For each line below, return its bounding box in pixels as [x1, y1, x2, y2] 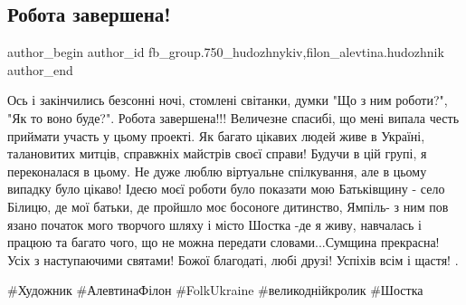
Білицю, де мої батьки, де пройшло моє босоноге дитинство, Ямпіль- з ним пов [7, 196, 449, 215]
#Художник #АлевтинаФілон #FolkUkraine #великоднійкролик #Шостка [7, 281, 423, 300]
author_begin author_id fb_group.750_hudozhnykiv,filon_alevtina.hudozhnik [7, 43, 444, 62]
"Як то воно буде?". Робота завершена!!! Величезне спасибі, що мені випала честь [7, 108, 460, 127]
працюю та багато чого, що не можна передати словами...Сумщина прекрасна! [7, 233, 440, 252]
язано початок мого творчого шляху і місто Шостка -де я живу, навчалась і [7, 214, 422, 234]
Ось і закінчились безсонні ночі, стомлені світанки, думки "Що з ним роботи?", [7, 91, 448, 110]
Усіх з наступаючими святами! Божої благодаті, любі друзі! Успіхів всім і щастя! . [7, 250, 459, 269]
